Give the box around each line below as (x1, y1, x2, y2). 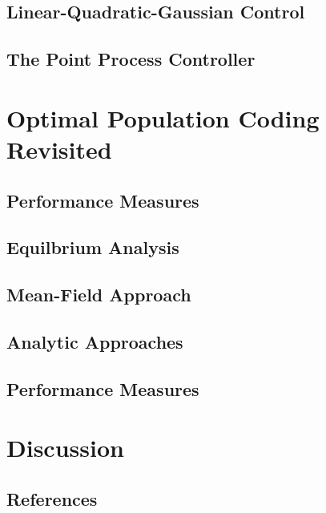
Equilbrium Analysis (6, 235, 179, 260)
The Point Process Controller (6, 46, 256, 71)
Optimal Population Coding (6, 101, 320, 134)
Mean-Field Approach (6, 282, 191, 307)
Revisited (6, 132, 112, 165)
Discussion (6, 431, 124, 464)
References (6, 486, 98, 511)
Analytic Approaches (6, 329, 183, 353)
